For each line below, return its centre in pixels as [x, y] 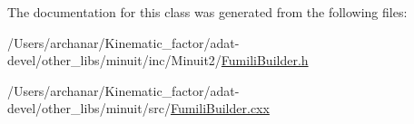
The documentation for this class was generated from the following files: [207, 12]
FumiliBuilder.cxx [220, 108]
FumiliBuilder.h [265, 60]
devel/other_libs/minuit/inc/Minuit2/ [114, 60]
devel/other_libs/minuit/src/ [89, 108]
